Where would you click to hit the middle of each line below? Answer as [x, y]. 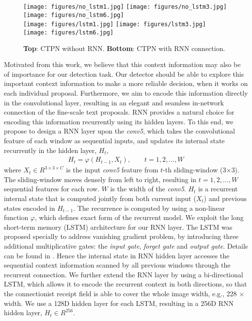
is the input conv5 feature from [112, 170]
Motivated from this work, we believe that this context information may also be [122, 64]
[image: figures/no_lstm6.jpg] [74, 15]
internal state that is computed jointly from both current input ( [100, 198]
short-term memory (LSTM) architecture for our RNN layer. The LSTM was [118, 227]
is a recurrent [218, 189]
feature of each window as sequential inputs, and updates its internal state [114, 140]
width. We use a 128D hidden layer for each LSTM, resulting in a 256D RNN [119, 303]
